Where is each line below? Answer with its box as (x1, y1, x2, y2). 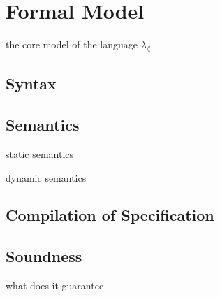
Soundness (6, 245, 82, 267)
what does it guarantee (6, 278, 104, 293)
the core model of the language (6, 37, 138, 52)
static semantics (6, 146, 74, 161)
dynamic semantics (6, 170, 87, 184)
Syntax (6, 73, 57, 94)
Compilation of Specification (6, 204, 214, 226)
